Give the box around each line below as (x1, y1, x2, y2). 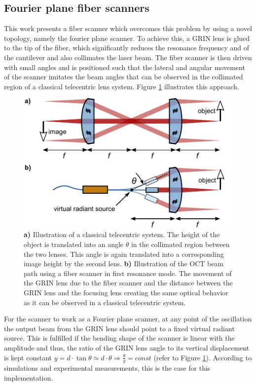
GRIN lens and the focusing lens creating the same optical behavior (24, 287, 228, 297)
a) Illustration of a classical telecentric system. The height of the (24, 229, 220, 240)
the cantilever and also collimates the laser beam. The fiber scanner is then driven (4, 52, 252, 62)
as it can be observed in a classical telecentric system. (24, 297, 186, 307)
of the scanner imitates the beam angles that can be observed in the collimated (4, 71, 243, 82)
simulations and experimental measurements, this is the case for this (4, 363, 211, 373)
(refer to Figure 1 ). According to (153, 352, 252, 362)
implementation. (4, 372, 53, 383)
